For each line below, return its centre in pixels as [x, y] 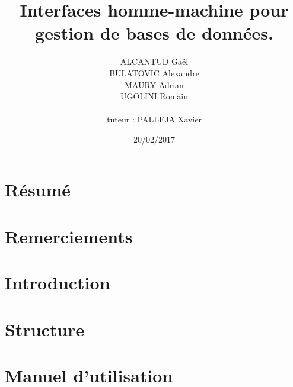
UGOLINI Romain [154, 96]
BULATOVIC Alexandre [154, 72]
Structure [45, 329]
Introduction [58, 283]
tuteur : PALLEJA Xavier [154, 119]
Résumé [38, 190]
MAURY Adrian [154, 84]
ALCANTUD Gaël [154, 61]
